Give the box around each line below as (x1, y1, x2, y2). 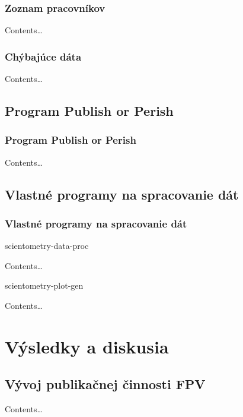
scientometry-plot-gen (5, 279, 84, 292)
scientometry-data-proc (5, 239, 89, 252)
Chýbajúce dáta (5, 49, 82, 64)
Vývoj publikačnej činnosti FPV (5, 375, 206, 393)
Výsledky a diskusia (5, 334, 169, 358)
